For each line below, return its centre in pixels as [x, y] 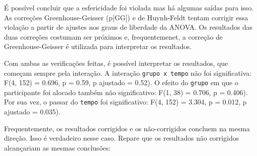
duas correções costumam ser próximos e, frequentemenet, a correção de [114, 36]
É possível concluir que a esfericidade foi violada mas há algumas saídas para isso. [129, 7]
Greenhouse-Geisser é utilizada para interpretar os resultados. [98, 46]
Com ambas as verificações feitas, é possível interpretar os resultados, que [116, 63]
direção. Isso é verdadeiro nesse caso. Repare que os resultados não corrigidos [122, 138]
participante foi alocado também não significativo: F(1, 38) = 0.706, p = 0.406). [126, 92]
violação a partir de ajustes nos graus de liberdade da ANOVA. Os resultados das [128, 27]
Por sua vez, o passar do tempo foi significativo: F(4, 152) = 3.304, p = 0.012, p [126, 102]
